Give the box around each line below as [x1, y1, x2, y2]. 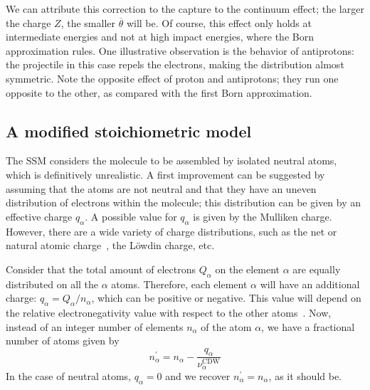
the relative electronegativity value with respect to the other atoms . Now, [6, 305, 332, 320]
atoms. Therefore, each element [111, 276, 248, 291]
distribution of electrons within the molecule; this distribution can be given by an [6, 195, 361, 210]
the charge [6, 15, 51, 30]
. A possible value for [85, 209, 177, 223]
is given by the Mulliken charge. [193, 209, 332, 223]
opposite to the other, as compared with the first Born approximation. [6, 85, 312, 100]
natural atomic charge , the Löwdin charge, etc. [6, 238, 215, 253]
